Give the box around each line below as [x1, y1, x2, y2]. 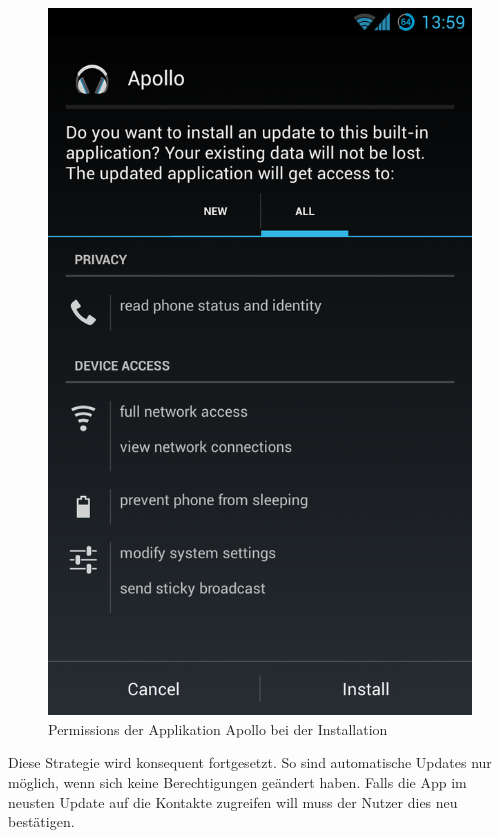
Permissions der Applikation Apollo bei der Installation [48, 718, 388, 739]
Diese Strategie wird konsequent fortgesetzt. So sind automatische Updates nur [8, 752, 492, 773]
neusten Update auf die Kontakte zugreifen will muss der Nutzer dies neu [8, 791, 458, 812]
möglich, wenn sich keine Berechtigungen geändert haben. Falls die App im [8, 771, 467, 792]
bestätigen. [8, 811, 75, 832]
